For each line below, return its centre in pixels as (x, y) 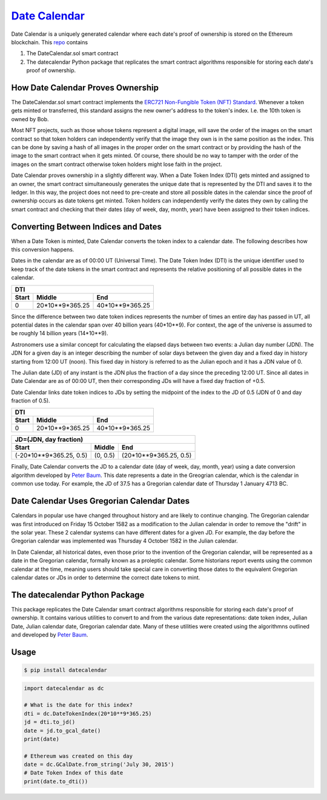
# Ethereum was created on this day (78, 756)
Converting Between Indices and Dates (86, 226)
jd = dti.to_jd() (50, 722)
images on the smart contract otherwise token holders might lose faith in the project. (117, 164)
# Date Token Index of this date (74, 773)
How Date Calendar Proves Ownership (85, 88)
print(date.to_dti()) (56, 781)
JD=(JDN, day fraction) (49, 439)
